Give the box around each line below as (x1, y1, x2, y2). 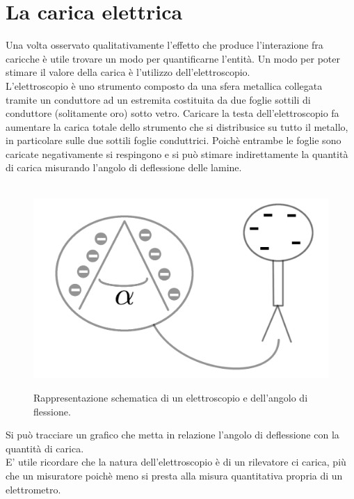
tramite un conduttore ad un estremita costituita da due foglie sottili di (6, 92, 311, 106)
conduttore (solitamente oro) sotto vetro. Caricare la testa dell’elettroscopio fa (6, 106, 339, 120)
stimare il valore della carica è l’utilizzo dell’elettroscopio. (6, 65, 250, 79)
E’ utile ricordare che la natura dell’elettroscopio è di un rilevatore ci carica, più (6, 454, 346, 469)
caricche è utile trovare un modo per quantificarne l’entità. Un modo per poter (6, 51, 340, 65)
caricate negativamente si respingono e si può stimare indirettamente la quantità (6, 146, 348, 161)
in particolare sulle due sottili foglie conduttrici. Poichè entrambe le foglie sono (6, 133, 341, 148)
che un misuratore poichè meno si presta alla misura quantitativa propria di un (6, 468, 343, 482)
